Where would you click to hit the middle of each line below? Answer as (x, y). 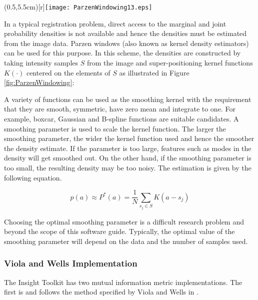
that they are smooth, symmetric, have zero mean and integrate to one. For (120, 109)
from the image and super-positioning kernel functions (170, 63)
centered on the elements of (68, 72)
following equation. (33, 177)
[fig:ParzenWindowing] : (39, 82)
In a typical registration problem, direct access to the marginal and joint (115, 23)
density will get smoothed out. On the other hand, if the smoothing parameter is (128, 158)
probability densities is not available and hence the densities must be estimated (125, 33)
